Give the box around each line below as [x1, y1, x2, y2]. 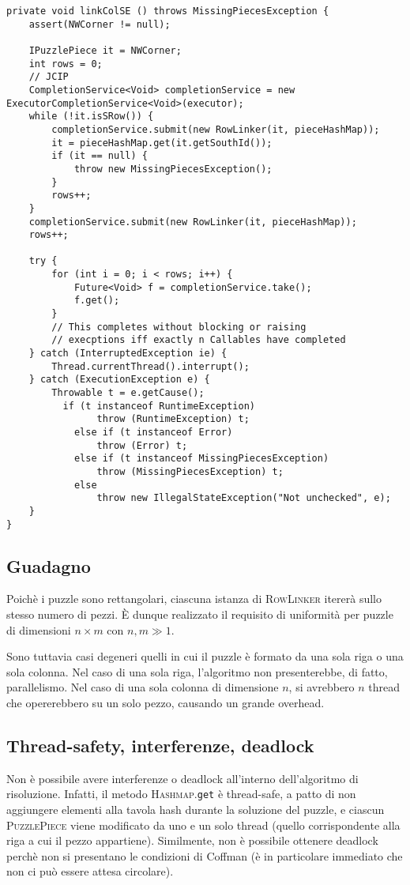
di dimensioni [6, 621, 71, 638]
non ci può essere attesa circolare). [6, 863, 174, 879]
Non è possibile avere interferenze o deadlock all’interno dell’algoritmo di [6, 770, 359, 786]
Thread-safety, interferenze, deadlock [6, 733, 314, 757]
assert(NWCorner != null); [28, 18, 171, 30]
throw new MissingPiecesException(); [73, 163, 273, 175]
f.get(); [73, 295, 120, 307]
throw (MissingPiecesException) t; [96, 465, 284, 477]
